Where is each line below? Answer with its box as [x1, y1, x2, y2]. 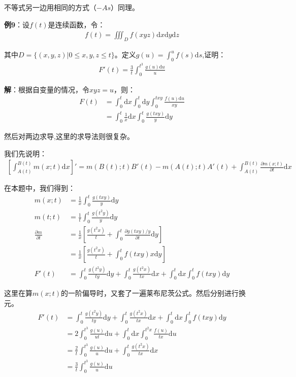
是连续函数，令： [48, 19, 105, 29]
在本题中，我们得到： [4, 183, 75, 193]
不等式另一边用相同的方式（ [4, 2, 96, 12]
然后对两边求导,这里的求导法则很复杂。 [4, 130, 134, 141]
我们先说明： [4, 148, 47, 158]
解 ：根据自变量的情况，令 [4, 84, 89, 94]
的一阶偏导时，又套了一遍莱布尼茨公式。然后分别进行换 [61, 288, 246, 298]
